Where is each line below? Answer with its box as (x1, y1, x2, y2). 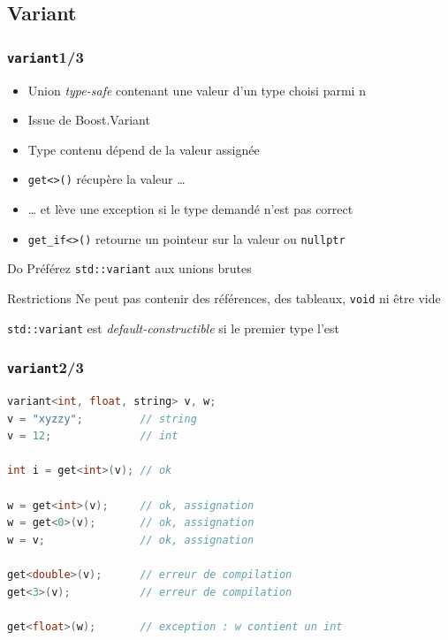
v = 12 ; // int (7, 430, 178, 443)
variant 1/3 (7, 45, 84, 67)
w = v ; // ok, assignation (7, 533, 254, 546)
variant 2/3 (7, 356, 84, 378)
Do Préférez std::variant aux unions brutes (7, 259, 252, 278)
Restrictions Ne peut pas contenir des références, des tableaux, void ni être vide (7, 288, 441, 307)
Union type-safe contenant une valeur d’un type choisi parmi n (27, 80, 366, 99)
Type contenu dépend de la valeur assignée (27, 140, 260, 158)
